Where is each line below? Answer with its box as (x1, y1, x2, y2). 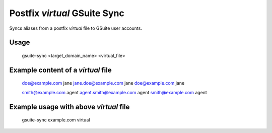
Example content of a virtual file (9, 65, 112, 74)
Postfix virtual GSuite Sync (9, 8, 124, 19)
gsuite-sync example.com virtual (22, 117, 90, 123)
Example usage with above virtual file (9, 102, 130, 111)
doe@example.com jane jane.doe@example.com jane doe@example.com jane (22, 80, 185, 86)
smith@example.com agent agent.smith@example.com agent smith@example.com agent (22, 89, 208, 95)
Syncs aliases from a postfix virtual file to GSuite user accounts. (9, 25, 142, 31)
